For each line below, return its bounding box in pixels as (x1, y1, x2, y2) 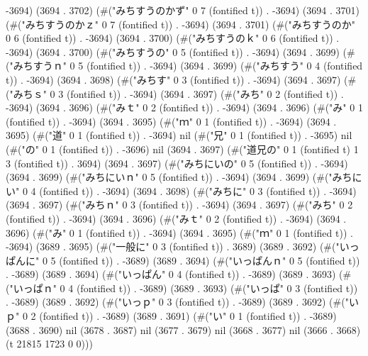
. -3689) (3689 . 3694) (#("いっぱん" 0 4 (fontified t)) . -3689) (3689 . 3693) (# (6, 267, 352, 282)
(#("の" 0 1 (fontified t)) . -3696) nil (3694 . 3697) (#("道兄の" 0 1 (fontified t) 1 (6, 141, 359, 156)
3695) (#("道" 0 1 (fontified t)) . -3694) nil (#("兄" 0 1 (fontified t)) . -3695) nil (6, 128, 352, 143)
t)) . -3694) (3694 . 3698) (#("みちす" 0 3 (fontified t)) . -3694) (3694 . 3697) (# (6, 72, 357, 87)
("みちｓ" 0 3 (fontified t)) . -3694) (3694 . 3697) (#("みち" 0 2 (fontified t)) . (6, 86, 344, 101)
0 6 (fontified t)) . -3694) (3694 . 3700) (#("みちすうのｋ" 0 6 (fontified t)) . (6, 30, 340, 45)
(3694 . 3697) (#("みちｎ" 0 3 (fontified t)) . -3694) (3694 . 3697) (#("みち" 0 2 (6, 197, 353, 212)
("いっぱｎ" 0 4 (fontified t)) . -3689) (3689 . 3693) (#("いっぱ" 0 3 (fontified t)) (6, 280, 358, 295)
